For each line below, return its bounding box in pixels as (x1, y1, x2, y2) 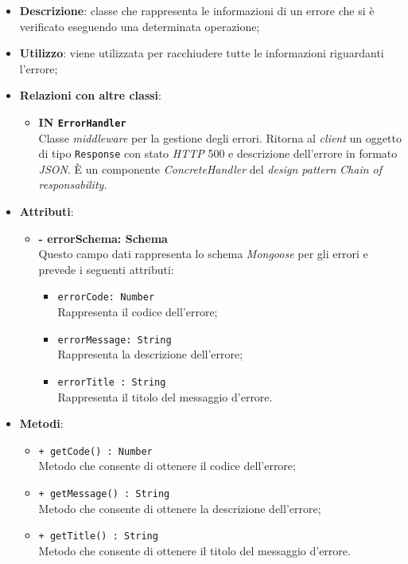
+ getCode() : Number (38, 445, 153, 457)
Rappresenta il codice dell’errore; (57, 304, 218, 320)
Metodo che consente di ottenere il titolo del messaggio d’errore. (38, 542, 351, 558)
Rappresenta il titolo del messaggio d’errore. (57, 388, 273, 405)
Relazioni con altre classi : (19, 87, 161, 104)
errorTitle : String (57, 376, 166, 388)
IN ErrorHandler (38, 113, 126, 130)
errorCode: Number (57, 292, 155, 304)
